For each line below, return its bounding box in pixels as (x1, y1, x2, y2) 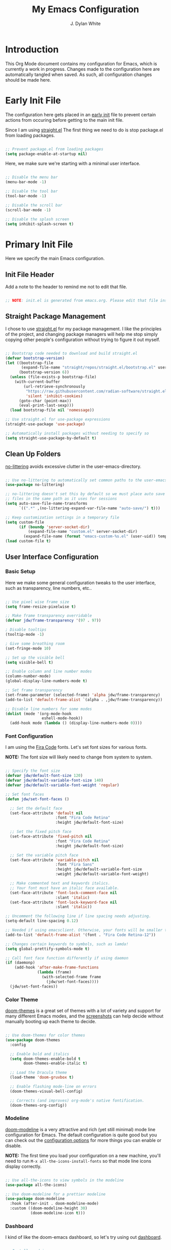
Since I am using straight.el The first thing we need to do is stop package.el (5, 126, 164, 133)
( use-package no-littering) (5, 482, 65, 487)
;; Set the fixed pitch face (10, 829, 72, 835)
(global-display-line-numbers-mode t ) (5, 679, 88, 684)
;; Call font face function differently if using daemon (5, 955, 129, 960)
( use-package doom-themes (5, 1037, 60, 1043)
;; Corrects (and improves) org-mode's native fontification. (10, 1098, 145, 1103)
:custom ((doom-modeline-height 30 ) (10, 1206, 88, 1211)
